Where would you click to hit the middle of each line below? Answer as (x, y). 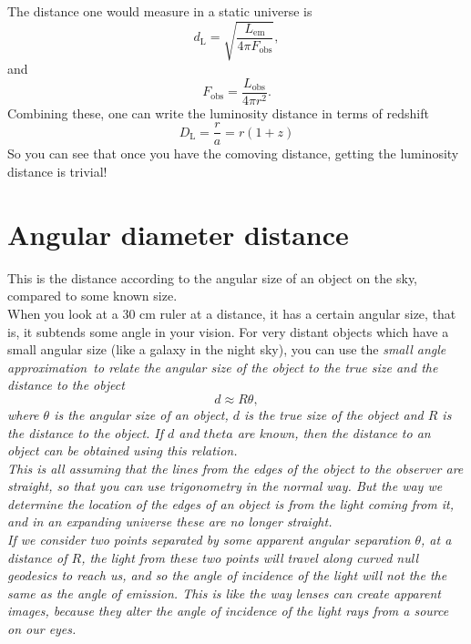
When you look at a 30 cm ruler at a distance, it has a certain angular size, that (232, 313)
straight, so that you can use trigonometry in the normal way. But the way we (225, 486)
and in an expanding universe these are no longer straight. (170, 521)
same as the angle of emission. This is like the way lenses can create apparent (224, 593)
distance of (37, 557)
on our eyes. (42, 629)
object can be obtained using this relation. (123, 450)
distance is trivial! (57, 172)
